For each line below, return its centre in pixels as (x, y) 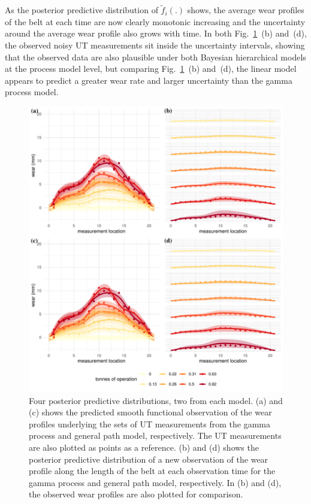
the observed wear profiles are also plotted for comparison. (136, 494)
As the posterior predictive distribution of (81, 10)
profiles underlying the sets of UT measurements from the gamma (150, 423)
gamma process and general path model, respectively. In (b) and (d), (155, 482)
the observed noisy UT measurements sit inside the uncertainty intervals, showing (155, 45)
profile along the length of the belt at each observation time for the (152, 471)
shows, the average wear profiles (246, 10)
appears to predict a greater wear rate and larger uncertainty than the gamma (149, 80)
